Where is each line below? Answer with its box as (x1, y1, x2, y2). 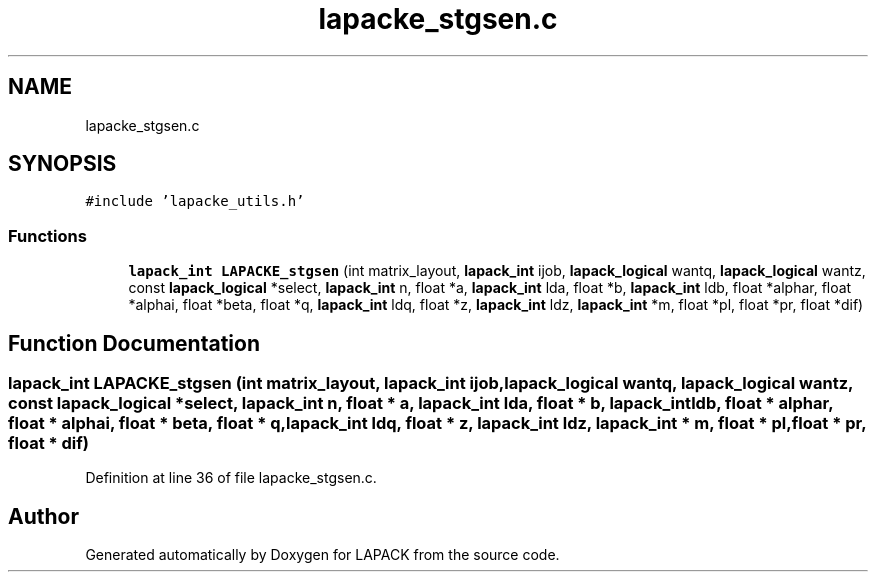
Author (8, 503, 79, 529)
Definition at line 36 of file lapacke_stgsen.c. (85, 469, 377, 487)
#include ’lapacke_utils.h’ (85, 193, 305, 210)
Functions (8, 225, 87, 246)
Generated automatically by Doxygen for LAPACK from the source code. (85, 546, 560, 564)
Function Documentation (8, 330, 260, 356)
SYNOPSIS (8, 151, 117, 177)
